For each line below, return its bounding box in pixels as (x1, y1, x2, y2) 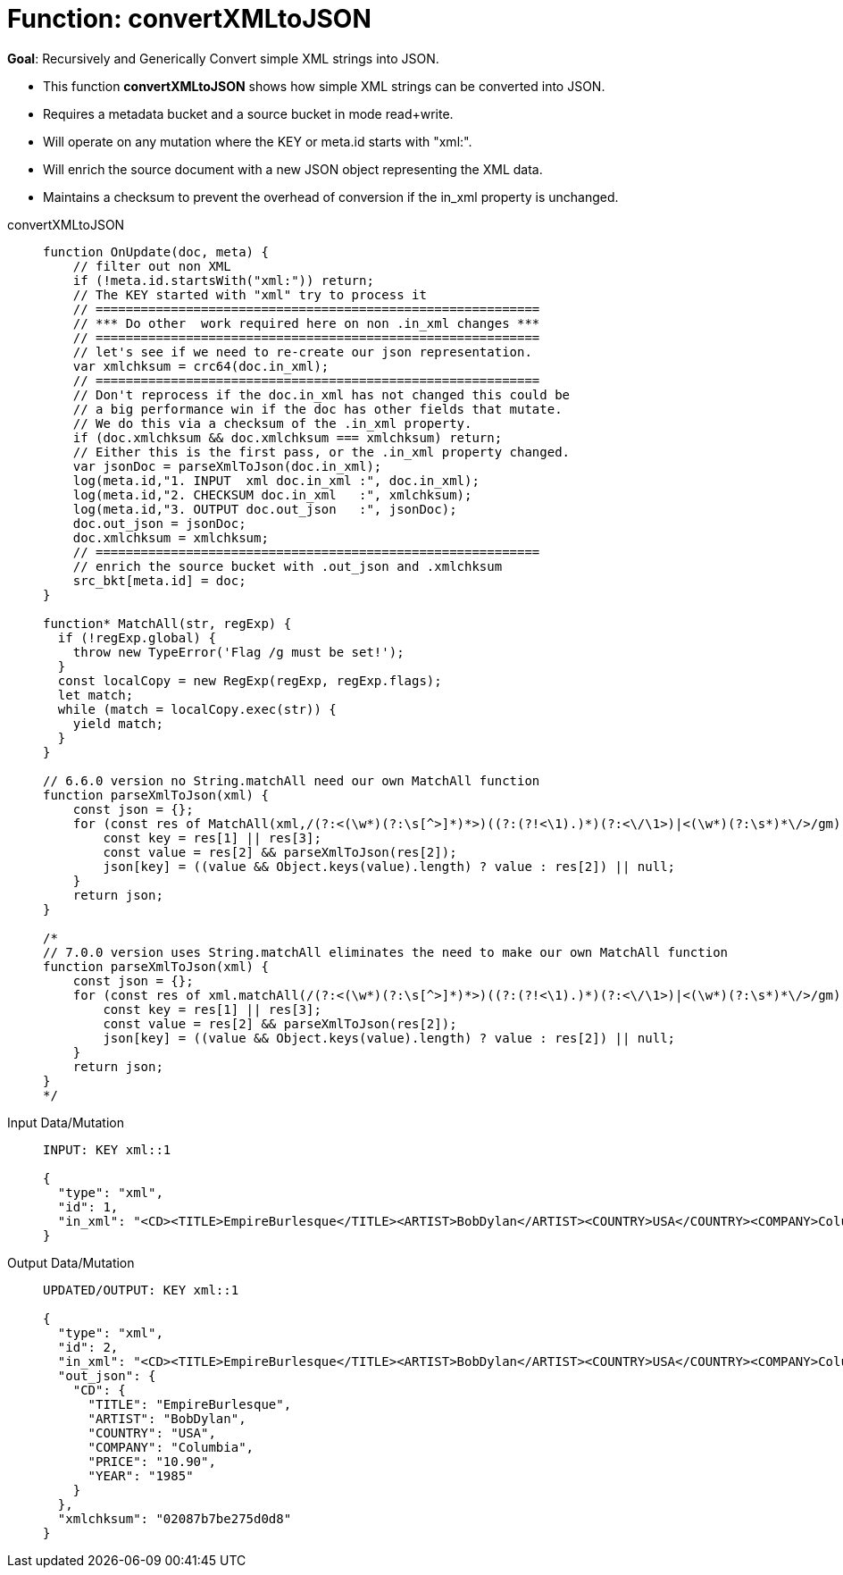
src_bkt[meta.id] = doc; (72, 573, 246, 588)
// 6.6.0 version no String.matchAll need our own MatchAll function (43, 773, 540, 788)
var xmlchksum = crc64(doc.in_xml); (72, 358, 330, 373)
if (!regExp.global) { (57, 630, 216, 645)
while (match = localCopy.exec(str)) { (57, 701, 337, 716)
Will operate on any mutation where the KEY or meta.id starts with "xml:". (43, 133, 472, 149)
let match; (57, 687, 134, 702)
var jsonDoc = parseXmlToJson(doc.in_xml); (72, 458, 382, 473)
